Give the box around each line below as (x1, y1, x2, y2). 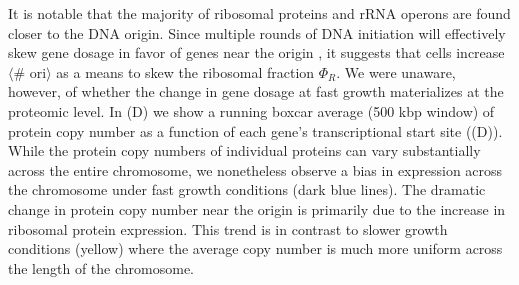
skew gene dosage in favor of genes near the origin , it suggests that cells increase (8, 42, 505, 63)
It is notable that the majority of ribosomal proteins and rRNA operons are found (8, 3, 511, 23)
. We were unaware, (336, 61, 456, 82)
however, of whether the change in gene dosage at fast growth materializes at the (8, 81, 504, 102)
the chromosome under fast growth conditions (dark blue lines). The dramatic (8, 179, 486, 200)
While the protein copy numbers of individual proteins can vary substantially (8, 140, 481, 161)
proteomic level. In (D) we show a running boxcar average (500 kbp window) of (8, 100, 495, 121)
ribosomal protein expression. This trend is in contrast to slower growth (8, 218, 448, 239)
